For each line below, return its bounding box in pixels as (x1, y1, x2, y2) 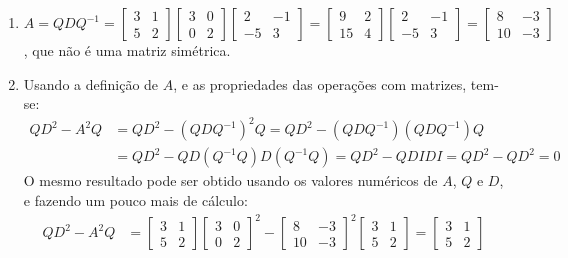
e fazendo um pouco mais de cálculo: (23, 189, 248, 210)
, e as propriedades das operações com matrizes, (173, 73, 467, 94)
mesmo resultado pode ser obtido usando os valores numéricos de (39, 170, 438, 191)
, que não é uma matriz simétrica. (23, 40, 231, 60)
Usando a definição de (23, 73, 159, 94)
